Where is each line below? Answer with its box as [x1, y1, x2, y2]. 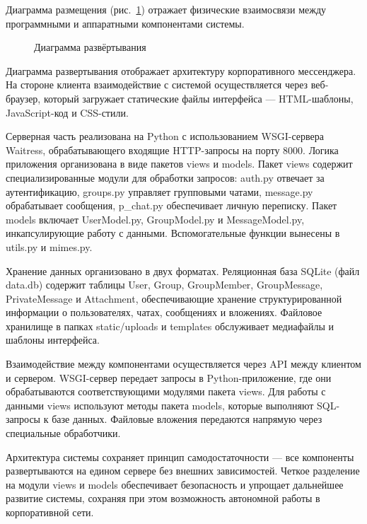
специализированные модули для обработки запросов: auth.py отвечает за [6, 170, 325, 185]
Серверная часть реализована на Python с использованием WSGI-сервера [6, 129, 325, 144]
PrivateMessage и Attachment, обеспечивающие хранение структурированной [6, 291, 342, 305]
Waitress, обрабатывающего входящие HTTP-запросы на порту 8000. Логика [6, 142, 339, 157]
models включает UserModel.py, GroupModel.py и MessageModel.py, [6, 211, 305, 226]
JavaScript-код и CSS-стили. [6, 105, 129, 120]
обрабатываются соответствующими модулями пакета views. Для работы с [6, 384, 326, 399]
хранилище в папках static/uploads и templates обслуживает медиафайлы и [6, 318, 334, 333]
